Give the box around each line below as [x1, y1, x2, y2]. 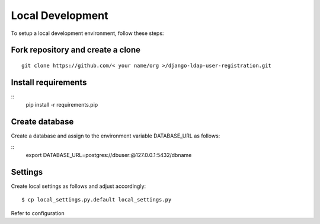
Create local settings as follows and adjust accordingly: [11, 183, 146, 190]
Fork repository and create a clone [11, 45, 141, 55]
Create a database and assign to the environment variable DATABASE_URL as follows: [11, 132, 220, 139]
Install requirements [11, 77, 87, 87]
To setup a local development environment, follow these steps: [11, 30, 164, 37]
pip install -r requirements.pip [25, 101, 98, 108]
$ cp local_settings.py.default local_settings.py [21, 196, 172, 203]
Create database [11, 117, 74, 127]
